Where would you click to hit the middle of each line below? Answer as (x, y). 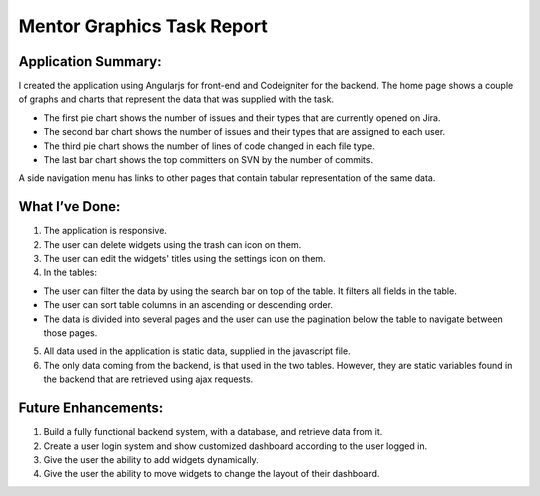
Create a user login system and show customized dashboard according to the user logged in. (235, 446)
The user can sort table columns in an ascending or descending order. (188, 305)
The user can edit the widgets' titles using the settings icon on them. (184, 259)
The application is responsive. (105, 231)
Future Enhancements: (91, 408)
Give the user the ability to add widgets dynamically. (151, 459)
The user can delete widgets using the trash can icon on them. (172, 244)
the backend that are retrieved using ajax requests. (148, 379)
